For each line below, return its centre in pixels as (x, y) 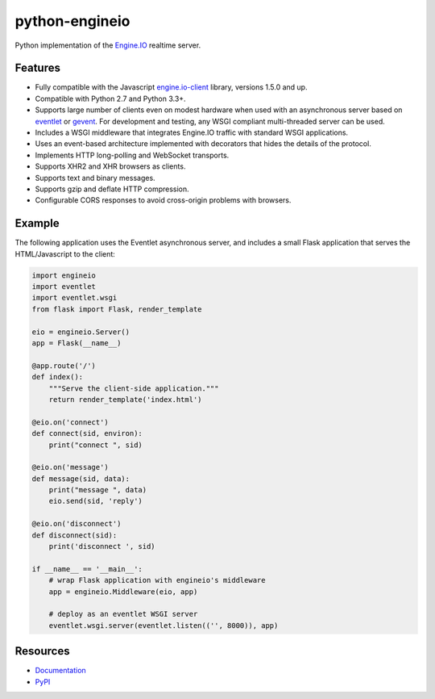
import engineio (64, 275)
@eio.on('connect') (70, 422)
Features (37, 68)
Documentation (60, 671)
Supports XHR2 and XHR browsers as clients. (110, 166)
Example (37, 223)
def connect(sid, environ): (87, 433)
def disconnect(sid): (75, 535)
